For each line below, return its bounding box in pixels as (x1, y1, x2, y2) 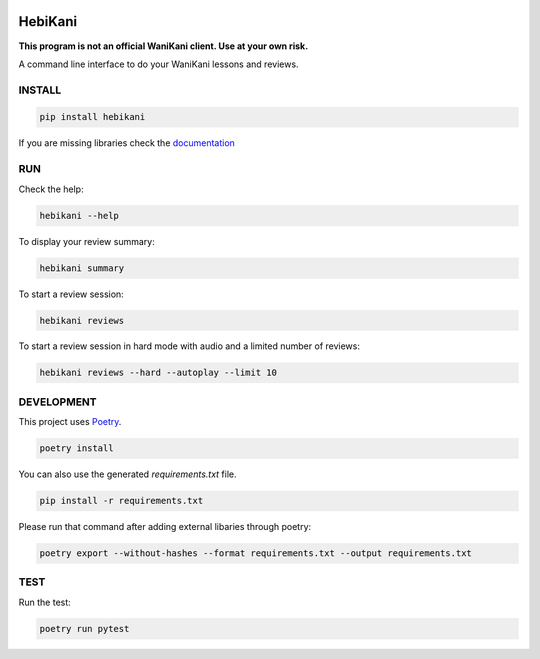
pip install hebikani (39, 111, 146, 123)
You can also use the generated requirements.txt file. (18, 468, 237, 480)
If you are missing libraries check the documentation (18, 137, 235, 149)
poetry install (39, 443, 114, 454)
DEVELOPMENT (18, 395, 97, 409)
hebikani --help (39, 210, 120, 221)
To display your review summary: (18, 235, 155, 247)
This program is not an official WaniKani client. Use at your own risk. (18, 40, 309, 52)
